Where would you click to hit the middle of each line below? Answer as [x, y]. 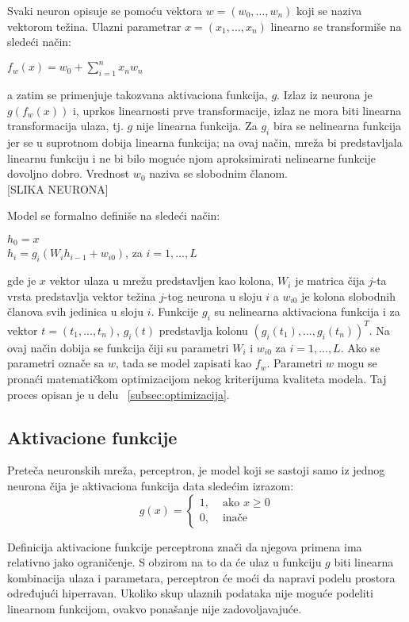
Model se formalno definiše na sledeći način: [114, 215]
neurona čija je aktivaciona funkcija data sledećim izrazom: [151, 485]
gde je [22, 280]
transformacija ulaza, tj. [65, 126]
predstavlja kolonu [203, 330]
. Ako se [360, 347]
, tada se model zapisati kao [183, 363]
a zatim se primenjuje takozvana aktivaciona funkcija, [138, 95]
